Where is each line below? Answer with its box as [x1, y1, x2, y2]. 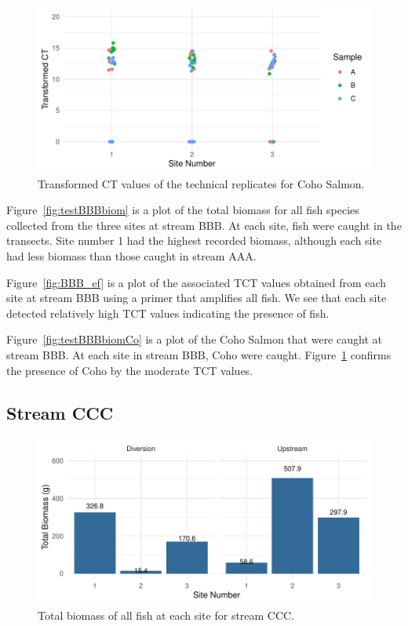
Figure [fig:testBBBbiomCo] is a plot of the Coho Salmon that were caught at [6, 331, 382, 348]
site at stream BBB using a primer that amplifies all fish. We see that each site [6, 289, 387, 306]
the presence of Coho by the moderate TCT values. [6, 362, 253, 378]
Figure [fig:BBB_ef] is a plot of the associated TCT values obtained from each [6, 274, 387, 290]
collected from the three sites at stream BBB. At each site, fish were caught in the [6, 217, 402, 233]
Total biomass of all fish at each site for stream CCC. [38, 606, 295, 623]
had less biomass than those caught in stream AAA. [6, 247, 257, 264]
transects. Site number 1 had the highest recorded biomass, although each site [6, 232, 382, 249]
